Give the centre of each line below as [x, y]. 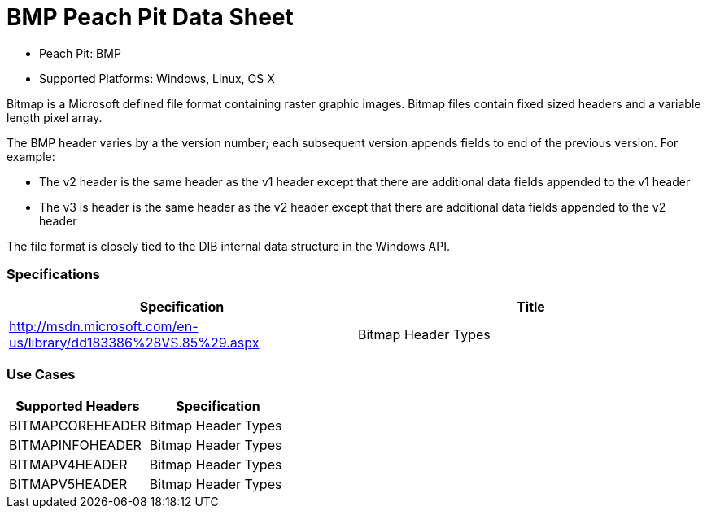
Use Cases [41, 374]
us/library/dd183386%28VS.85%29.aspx [134, 342]
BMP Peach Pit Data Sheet [150, 17]
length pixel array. [55, 117]
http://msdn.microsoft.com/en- [104, 326]
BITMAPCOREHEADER [78, 426]
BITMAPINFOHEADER [75, 445]
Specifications [53, 275]
